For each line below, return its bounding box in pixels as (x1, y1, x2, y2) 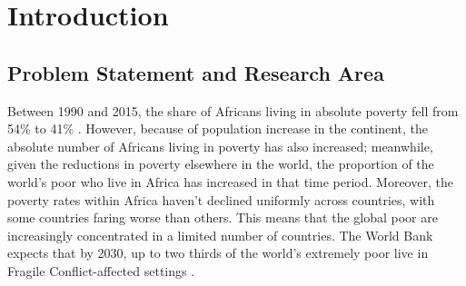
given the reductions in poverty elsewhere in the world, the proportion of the (7, 154, 434, 173)
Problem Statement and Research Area (7, 58, 384, 86)
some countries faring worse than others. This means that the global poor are (7, 208, 438, 227)
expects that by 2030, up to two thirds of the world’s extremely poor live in (7, 243, 429, 262)
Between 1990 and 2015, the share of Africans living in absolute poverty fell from (7, 101, 459, 120)
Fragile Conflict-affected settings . (7, 261, 195, 280)
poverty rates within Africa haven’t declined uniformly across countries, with (7, 190, 435, 209)
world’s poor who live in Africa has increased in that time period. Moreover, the (7, 172, 453, 191)
